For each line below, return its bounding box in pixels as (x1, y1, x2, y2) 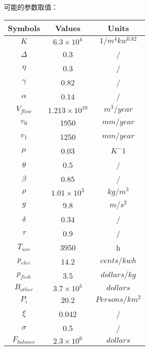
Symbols (8, 22, 41, 33)
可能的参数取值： (4, 2, 58, 12)
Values (55, 22, 81, 33)
